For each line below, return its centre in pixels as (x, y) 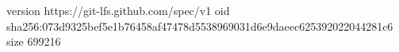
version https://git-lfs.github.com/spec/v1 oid (118, 10)
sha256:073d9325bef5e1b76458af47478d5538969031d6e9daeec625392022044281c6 (200, 26)
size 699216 (34, 41)
